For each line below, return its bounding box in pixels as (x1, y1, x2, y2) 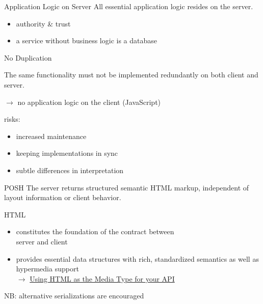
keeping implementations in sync (16, 148, 118, 158)
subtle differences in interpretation (16, 164, 124, 175)
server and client (16, 236, 68, 246)
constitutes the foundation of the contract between (16, 226, 174, 237)
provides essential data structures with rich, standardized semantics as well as (16, 253, 259, 264)
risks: (4, 114, 20, 124)
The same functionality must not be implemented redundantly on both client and (4, 69, 258, 80)
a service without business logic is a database (16, 35, 157, 46)
